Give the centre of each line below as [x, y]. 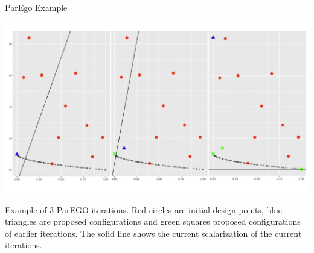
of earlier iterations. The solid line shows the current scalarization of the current [153, 233]
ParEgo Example [36, 7]
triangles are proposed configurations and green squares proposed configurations [153, 221]
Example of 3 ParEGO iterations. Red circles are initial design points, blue [144, 209]
